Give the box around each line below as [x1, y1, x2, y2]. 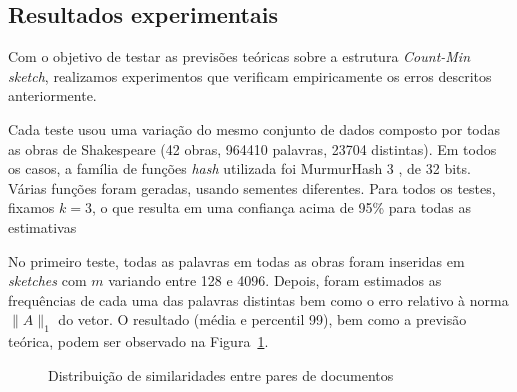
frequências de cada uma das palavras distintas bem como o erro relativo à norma [8, 289, 509, 310]
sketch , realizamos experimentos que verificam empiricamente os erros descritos [8, 65, 492, 86]
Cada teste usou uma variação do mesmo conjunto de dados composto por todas [8, 118, 501, 139]
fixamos [8, 197, 55, 218]
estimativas [8, 216, 77, 237]
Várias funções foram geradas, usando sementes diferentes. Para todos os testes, [8, 177, 496, 198]
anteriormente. [8, 85, 97, 106]
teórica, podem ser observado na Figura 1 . [8, 331, 269, 352]
